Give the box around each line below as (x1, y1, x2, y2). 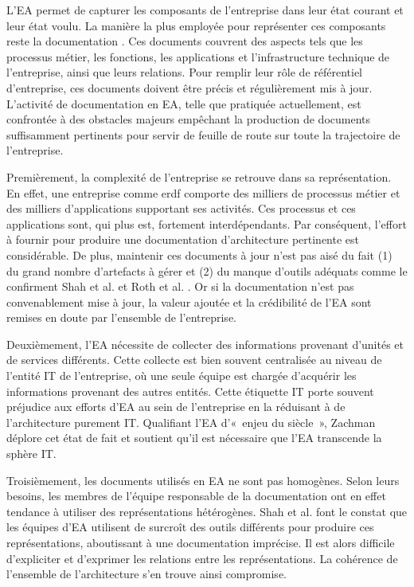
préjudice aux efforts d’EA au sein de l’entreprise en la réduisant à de (6, 398, 346, 415)
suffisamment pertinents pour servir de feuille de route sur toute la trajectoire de (6, 126, 400, 143)
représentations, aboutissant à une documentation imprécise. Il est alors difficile (6, 534, 395, 550)
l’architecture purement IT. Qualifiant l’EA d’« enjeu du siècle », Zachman (6, 413, 376, 430)
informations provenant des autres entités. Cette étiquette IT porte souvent (6, 382, 374, 399)
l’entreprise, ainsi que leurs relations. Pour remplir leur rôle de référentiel (6, 64, 363, 80)
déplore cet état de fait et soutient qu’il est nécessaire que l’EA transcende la (6, 429, 382, 446)
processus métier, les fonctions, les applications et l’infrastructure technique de (6, 48, 390, 65)
